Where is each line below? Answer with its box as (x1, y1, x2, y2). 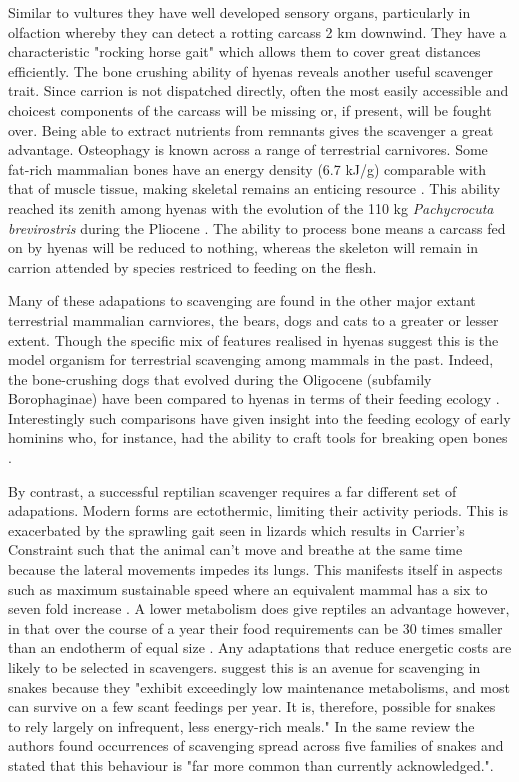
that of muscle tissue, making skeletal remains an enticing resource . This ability (8, 178, 501, 199)
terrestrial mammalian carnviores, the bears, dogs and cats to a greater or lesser (8, 309, 499, 330)
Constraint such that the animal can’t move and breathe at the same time (8, 539, 463, 560)
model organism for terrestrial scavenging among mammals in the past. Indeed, (8, 349, 494, 370)
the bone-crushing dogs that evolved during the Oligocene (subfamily (8, 368, 432, 389)
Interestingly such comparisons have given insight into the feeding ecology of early (8, 407, 511, 428)
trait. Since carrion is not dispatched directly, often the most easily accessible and (8, 80, 509, 101)
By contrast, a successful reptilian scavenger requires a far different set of (8, 480, 457, 501)
